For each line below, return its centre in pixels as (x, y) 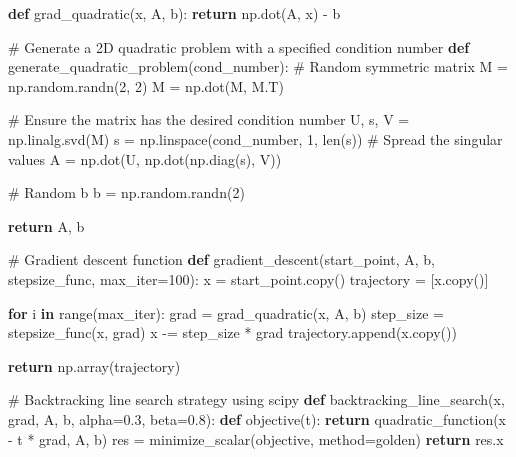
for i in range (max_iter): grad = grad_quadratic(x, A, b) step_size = (226, 312)
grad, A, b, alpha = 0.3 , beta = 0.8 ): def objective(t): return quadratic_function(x (257, 418)
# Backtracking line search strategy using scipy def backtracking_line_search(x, (256, 399)
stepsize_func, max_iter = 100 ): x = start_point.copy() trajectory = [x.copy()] (248, 278)
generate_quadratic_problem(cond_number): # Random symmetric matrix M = (258, 66)
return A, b (46, 225)
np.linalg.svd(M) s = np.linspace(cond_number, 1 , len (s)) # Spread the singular (255, 138)
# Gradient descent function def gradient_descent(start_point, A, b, (221, 259)
